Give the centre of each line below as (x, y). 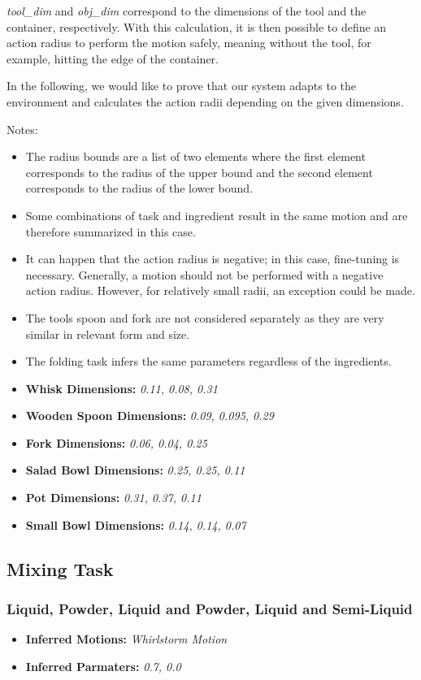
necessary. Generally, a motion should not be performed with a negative (204, 274)
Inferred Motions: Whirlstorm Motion (126, 639)
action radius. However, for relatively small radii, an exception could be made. (220, 290)
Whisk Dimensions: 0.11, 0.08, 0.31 (122, 388)
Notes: (22, 129)
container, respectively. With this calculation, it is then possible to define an (197, 26)
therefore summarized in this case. (111, 231)
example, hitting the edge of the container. (113, 58)
